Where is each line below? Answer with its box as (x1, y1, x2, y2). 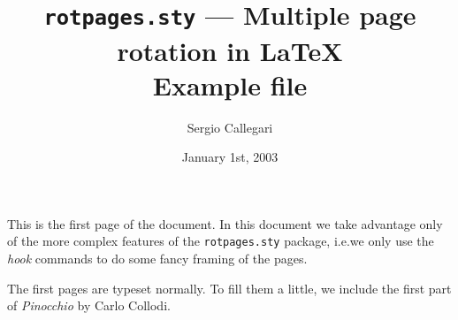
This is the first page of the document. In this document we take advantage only (7, 214, 443, 232)
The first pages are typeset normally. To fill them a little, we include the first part (7, 278, 452, 297)
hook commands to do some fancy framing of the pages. (7, 249, 308, 268)
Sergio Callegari (187, 118, 273, 136)
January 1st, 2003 (181, 148, 279, 166)
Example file (152, 66, 308, 103)
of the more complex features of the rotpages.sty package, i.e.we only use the (7, 232, 434, 250)
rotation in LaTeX (117, 32, 343, 68)
